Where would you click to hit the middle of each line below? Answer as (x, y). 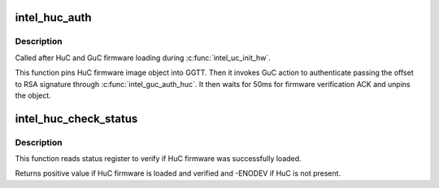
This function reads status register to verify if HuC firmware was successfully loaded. (158, 159)
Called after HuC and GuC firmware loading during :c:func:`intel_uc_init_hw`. (143, 58)
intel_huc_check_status (76, 118)
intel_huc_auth (54, 17)
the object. (33, 95)
